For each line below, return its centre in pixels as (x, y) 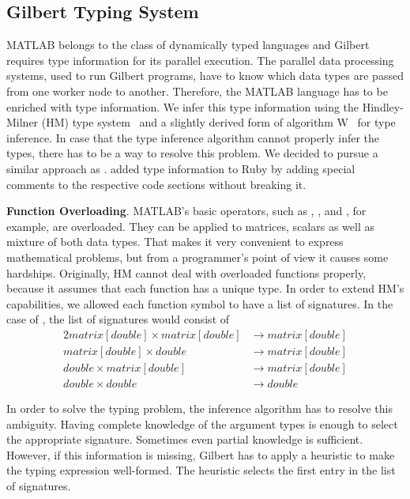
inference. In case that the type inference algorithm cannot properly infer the (193, 137)
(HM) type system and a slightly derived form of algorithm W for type (218, 122)
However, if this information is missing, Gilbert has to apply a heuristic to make (201, 454)
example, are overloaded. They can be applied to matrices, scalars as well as (190, 226)
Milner (23, 122)
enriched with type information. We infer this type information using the (183, 106)
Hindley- (383, 106)
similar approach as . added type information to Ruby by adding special (181, 168)
